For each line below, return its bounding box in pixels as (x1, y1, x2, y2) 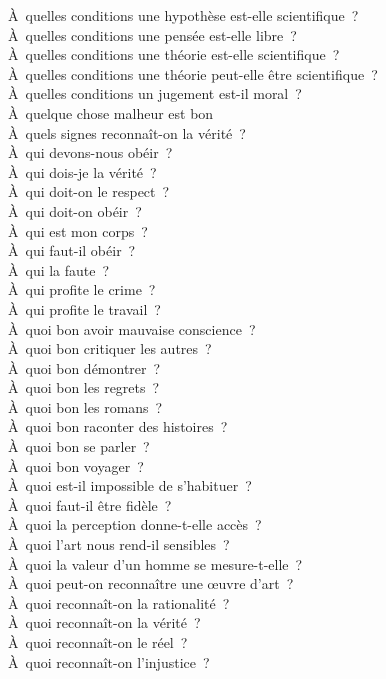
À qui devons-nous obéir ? (8, 142, 173, 163)
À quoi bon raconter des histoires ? (8, 416, 228, 437)
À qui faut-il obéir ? (8, 240, 136, 261)
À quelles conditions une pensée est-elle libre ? (8, 24, 297, 45)
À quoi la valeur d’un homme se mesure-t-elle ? (8, 553, 303, 574)
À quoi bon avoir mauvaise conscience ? (8, 318, 256, 339)
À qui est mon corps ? (8, 220, 148, 241)
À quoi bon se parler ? (8, 436, 150, 457)
